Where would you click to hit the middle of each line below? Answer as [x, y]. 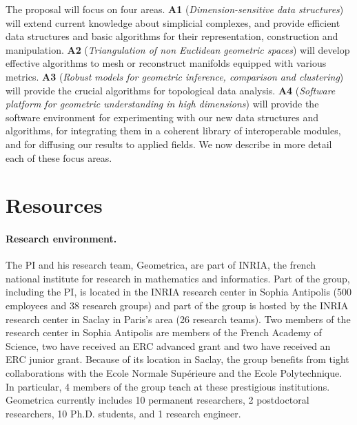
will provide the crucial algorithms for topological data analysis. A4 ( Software [171, 90]
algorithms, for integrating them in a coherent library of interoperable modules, [173, 131]
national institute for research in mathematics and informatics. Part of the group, [178, 278]
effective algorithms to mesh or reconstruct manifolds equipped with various [166, 63]
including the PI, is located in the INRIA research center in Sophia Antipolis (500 [179, 292]
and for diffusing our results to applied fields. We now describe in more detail [169, 144]
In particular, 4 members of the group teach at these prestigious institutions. [168, 386]
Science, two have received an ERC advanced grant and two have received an [168, 345]
